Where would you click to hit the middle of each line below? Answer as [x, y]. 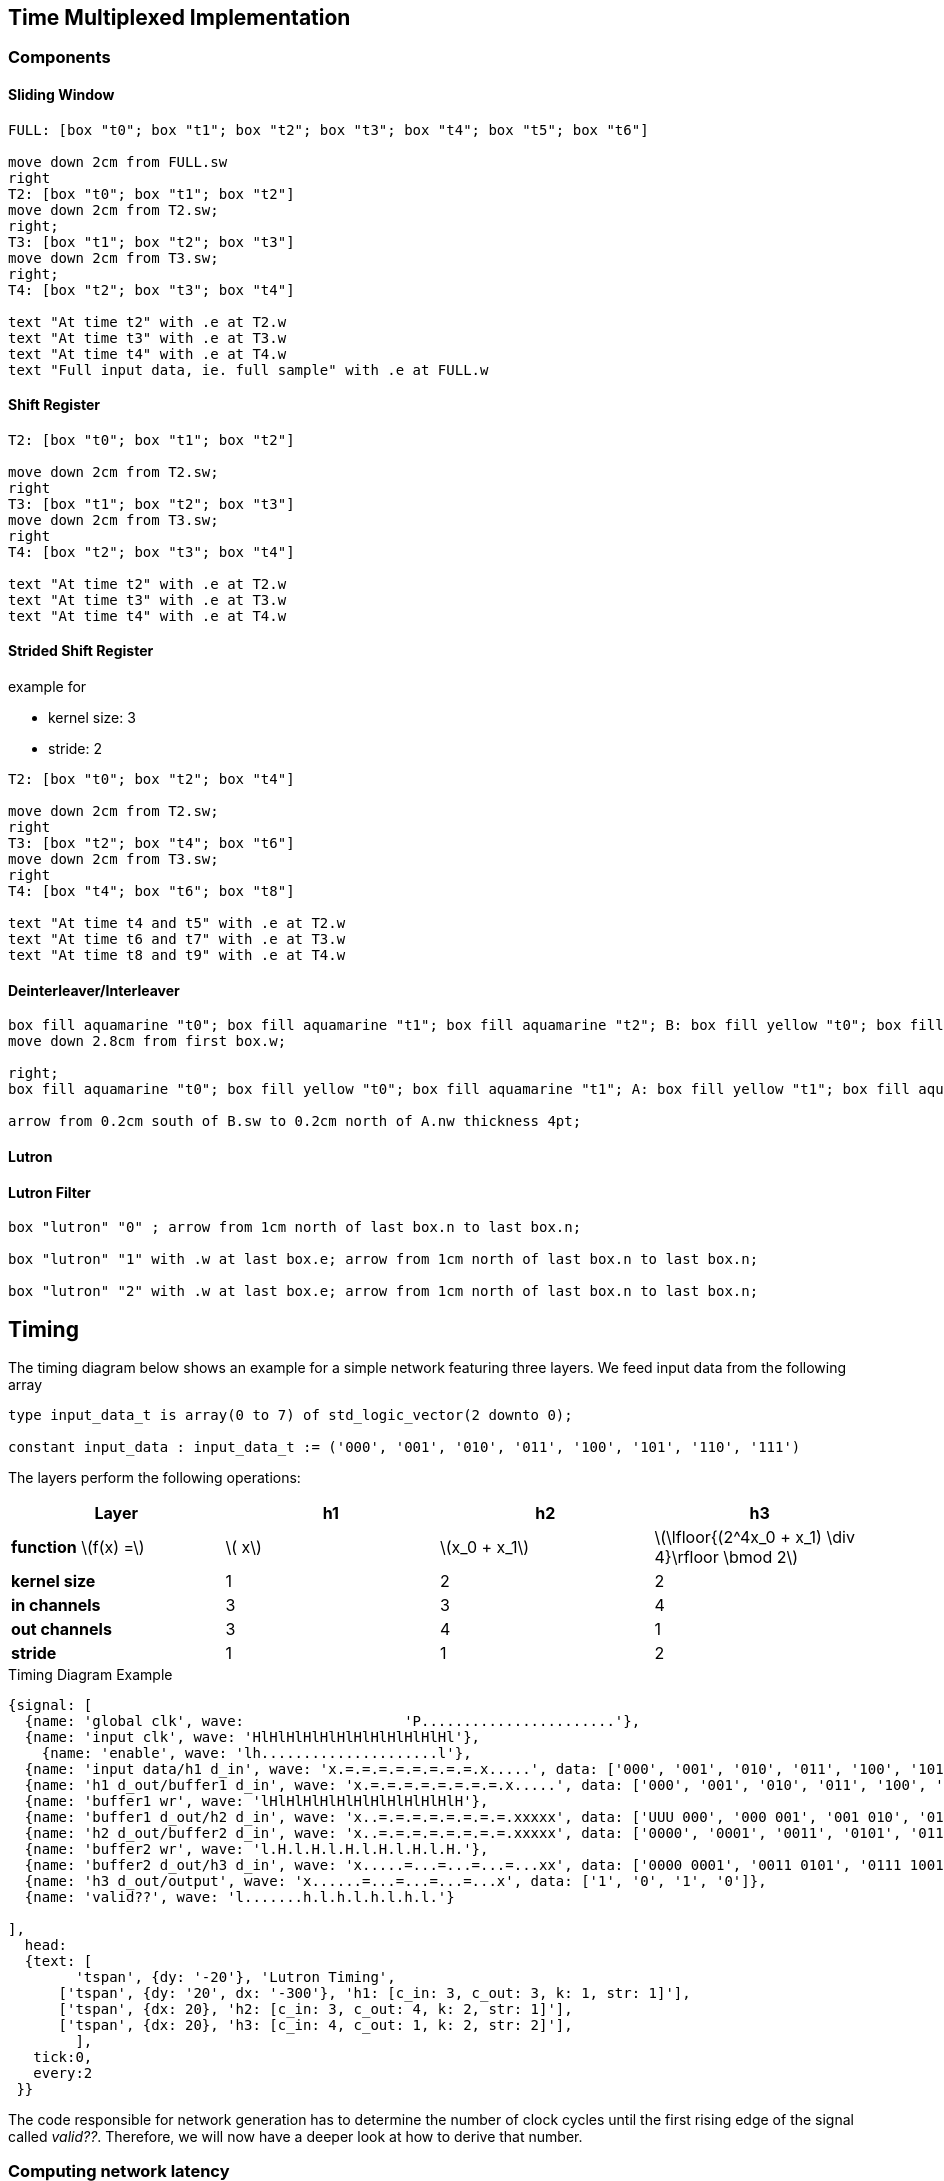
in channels [56, 1604]
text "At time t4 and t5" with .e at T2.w [177, 923]
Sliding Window [61, 95]
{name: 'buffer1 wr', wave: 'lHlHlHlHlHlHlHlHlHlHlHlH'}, [256, 1800]
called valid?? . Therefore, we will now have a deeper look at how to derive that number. [295, 2136]
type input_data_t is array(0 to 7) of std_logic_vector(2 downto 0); [290, 1414]
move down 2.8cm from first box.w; [147, 1041]
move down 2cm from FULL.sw [118, 161]
